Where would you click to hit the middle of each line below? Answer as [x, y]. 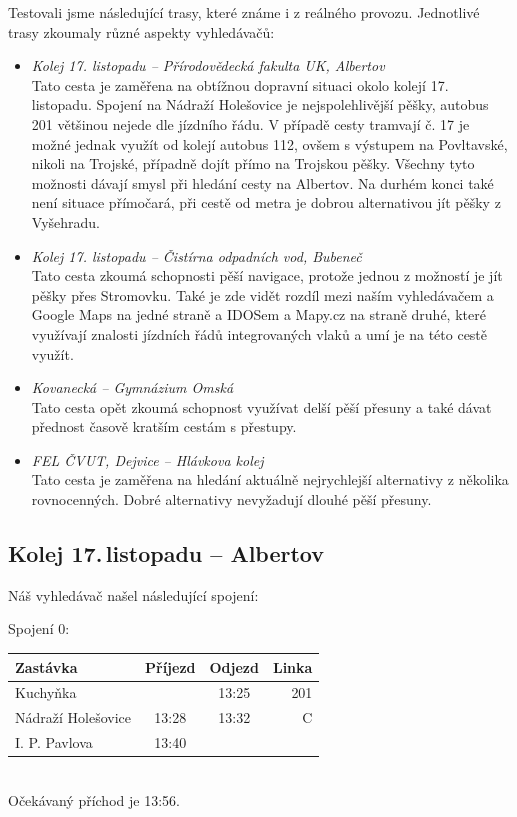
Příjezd [170, 666]
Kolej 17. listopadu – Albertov [166, 553]
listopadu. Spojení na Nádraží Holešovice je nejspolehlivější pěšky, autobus [260, 104]
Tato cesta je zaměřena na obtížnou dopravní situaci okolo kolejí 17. [240, 84]
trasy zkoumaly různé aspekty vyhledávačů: [141, 31]
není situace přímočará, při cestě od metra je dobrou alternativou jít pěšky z [266, 202]
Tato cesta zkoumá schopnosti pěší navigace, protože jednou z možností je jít [267, 275]
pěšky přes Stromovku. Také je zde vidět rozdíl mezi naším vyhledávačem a [262, 294]
